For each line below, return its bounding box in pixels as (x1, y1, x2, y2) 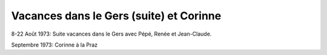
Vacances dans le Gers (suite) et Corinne (11, 9, 222, 22)
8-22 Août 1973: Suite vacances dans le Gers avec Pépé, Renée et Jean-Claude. (11, 30, 212, 37)
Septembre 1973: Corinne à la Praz (11, 41, 98, 48)
